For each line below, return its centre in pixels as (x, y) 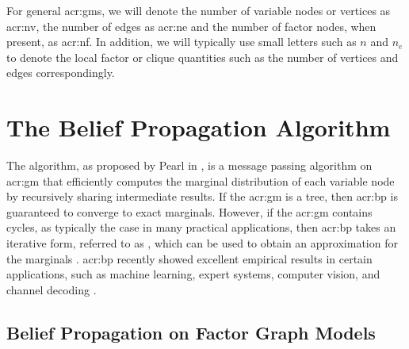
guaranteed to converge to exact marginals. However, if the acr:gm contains (189, 211)
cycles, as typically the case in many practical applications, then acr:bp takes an (201, 227)
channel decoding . (52, 289)
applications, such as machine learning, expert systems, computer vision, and (193, 274)
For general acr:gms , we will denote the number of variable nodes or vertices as (199, 10)
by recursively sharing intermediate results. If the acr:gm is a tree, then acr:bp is (202, 196)
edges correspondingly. (61, 73)
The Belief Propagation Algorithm (199, 127)
